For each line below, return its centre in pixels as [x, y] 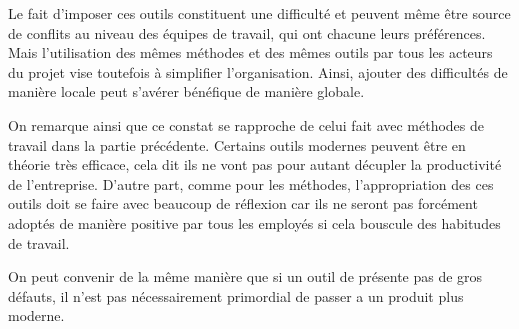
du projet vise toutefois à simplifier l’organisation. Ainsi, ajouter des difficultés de [258, 71]
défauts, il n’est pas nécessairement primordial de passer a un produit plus [236, 295]
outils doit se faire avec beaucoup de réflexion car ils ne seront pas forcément [243, 203]
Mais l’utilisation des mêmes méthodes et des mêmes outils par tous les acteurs [250, 52]
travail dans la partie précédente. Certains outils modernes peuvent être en [237, 144]
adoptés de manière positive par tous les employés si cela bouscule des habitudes [254, 222]
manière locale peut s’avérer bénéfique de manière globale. [186, 91]
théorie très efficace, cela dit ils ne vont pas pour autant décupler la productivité [255, 164]
